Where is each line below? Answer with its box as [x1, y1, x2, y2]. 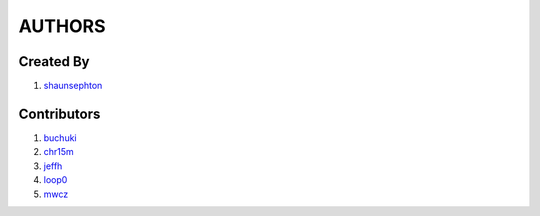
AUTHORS [18, 15, 106, 37]
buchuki [43, 131, 77, 144]
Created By [18, 53, 90, 70]
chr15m [43, 146, 74, 158]
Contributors [18, 105, 101, 122]
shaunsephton [43, 80, 103, 92]
